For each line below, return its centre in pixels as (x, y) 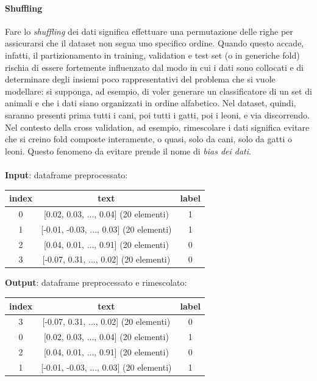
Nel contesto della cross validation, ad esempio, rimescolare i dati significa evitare (157, 127)
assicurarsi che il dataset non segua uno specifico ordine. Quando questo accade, (155, 43)
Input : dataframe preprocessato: (66, 174)
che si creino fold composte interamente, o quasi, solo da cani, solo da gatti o (148, 139)
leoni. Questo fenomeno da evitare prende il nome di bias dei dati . (128, 151)
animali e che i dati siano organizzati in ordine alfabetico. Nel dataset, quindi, (151, 103)
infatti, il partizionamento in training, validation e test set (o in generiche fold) (152, 55)
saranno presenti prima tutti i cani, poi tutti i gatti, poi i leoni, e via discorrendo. (157, 114)
